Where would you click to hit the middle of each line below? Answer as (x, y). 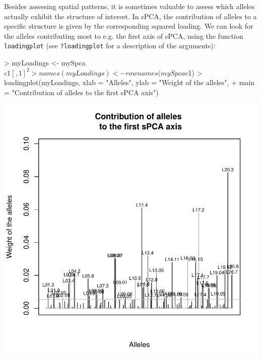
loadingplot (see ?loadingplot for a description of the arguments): (110, 46)
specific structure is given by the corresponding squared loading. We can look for (129, 26)
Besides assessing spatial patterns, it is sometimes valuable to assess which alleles (129, 6)
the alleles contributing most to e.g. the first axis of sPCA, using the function (124, 35)
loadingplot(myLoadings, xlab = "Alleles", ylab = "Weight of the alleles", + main (129, 82)
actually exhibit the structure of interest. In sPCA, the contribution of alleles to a (130, 16)
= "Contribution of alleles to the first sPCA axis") (81, 92)
